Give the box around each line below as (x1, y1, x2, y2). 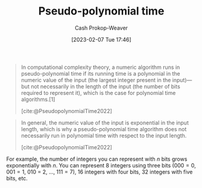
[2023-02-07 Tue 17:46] (71, 36, 131, 43)
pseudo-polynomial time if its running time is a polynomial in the (21, 70, 180, 77)
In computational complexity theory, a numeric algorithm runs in (21, 63, 180, 71)
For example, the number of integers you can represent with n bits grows (6, 155, 188, 163)
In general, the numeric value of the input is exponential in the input (21, 119, 189, 126)
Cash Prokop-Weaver (74, 24, 128, 31)
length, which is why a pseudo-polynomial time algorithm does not (21, 125, 187, 132)
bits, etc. (6, 174, 28, 182)
